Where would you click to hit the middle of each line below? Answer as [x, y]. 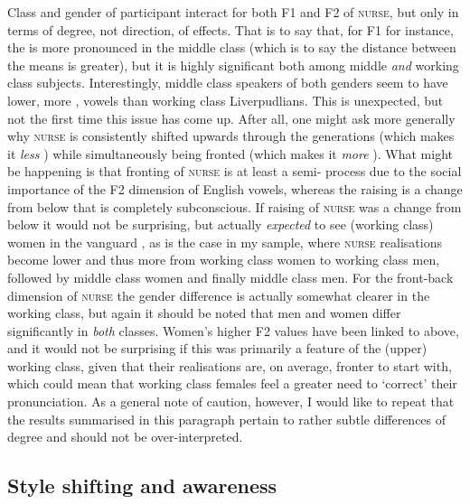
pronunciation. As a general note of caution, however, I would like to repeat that [231, 401]
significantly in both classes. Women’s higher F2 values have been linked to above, [233, 330]
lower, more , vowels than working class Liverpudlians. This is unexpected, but [226, 100]
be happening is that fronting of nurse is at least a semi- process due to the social [235, 171]
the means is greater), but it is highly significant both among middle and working [233, 65]
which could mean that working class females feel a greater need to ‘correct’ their [232, 383]
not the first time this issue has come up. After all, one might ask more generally [231, 118]
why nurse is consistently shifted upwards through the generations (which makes [231, 136]
